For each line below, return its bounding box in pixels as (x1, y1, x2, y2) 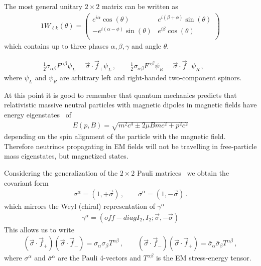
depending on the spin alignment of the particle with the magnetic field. (4, 131, 226, 142)
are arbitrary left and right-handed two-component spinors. (59, 72, 242, 83)
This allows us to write (4, 224, 74, 234)
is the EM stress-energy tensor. (156, 252, 251, 263)
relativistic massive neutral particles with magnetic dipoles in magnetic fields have (4, 99, 257, 110)
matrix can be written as (101, 1, 178, 11)
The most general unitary (4, 1, 83, 11)
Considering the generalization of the (4, 167, 118, 178)
